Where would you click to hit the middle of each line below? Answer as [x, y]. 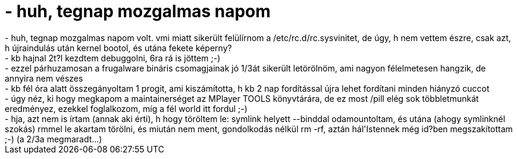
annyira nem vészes [44, 78]
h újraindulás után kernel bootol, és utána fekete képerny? [118, 48]
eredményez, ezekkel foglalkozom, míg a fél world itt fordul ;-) [126, 108]
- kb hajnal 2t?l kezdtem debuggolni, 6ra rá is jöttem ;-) [113, 58]
